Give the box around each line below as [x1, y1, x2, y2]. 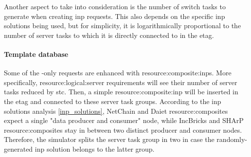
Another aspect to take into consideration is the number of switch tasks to [4, 1, 226, 11]
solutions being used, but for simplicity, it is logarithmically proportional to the [4, 20, 241, 31]
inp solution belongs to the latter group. [35, 143, 155, 154]
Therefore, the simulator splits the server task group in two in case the [4, 134, 215, 144]
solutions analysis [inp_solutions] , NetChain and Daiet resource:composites [4, 105, 228, 116]
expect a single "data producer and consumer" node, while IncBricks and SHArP [4, 115, 244, 125]
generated [4, 143, 33, 154]
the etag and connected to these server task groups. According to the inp [4, 96, 221, 106]
